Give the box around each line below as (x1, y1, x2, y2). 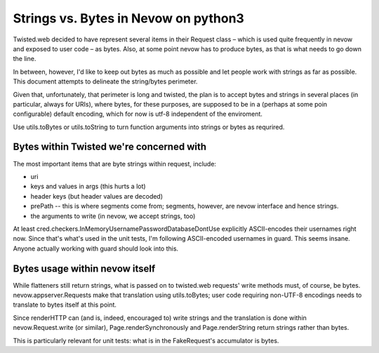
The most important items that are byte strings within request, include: (13, 159, 217, 168)
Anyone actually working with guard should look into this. (13, 244, 179, 253)
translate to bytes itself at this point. (13, 300, 117, 309)
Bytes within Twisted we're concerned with (13, 141, 207, 153)
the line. (13, 55, 36, 63)
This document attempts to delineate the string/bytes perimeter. (13, 77, 198, 86)
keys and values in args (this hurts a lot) (30, 182, 147, 191)
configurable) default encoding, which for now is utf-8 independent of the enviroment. (13, 109, 263, 119)
